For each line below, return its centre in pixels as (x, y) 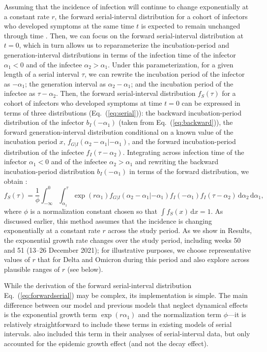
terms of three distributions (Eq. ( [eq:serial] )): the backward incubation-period (123, 112)
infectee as (20, 93)
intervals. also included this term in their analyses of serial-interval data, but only (127, 334)
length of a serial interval (42, 74)
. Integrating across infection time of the (183, 152)
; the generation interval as (65, 83)
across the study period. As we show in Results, (180, 230)
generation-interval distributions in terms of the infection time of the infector (120, 54)
